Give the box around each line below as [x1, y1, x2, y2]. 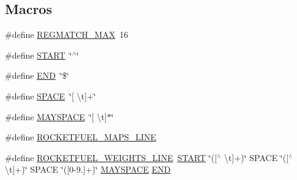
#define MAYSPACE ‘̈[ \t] [5, 110, 107, 123]
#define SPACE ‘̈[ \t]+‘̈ [5, 89, 96, 102]
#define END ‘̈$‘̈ [5, 69, 69, 82]
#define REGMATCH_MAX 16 [5, 28, 129, 41]
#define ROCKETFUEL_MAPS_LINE [5, 131, 156, 143]
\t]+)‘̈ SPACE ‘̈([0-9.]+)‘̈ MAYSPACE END [5, 163, 171, 176]
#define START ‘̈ [5, 48, 72, 61]
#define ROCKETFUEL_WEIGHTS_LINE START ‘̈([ [5, 151, 217, 164]
